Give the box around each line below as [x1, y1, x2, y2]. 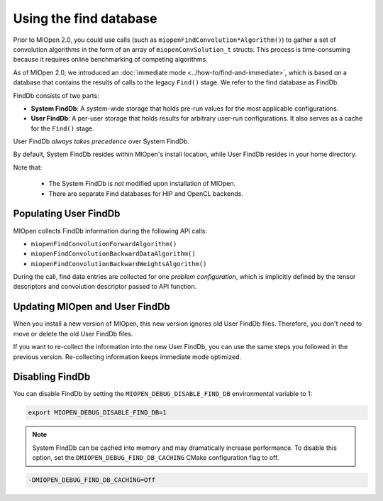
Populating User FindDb [13, 208, 121, 220]
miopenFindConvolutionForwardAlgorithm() [30, 240, 177, 248]
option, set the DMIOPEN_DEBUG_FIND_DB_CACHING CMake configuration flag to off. [32, 453, 279, 462]
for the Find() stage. [30, 124, 95, 133]
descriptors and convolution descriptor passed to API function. [13, 282, 197, 291]
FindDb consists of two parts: [13, 91, 99, 99]
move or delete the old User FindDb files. [13, 329, 133, 338]
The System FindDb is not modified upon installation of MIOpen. [48, 180, 236, 188]
